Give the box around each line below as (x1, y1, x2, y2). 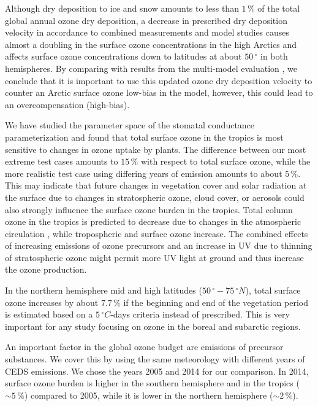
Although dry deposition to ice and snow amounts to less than (5, 2, 239, 14)
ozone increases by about (5, 295, 99, 308)
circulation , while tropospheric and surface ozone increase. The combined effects (5, 227, 308, 240)
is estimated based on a (5, 308, 93, 321)
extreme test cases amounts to (5, 155, 118, 168)
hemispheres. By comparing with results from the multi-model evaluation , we (5, 61, 298, 74)
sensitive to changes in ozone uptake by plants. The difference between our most (5, 142, 306, 155)
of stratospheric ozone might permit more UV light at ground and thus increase (5, 251, 304, 264)
